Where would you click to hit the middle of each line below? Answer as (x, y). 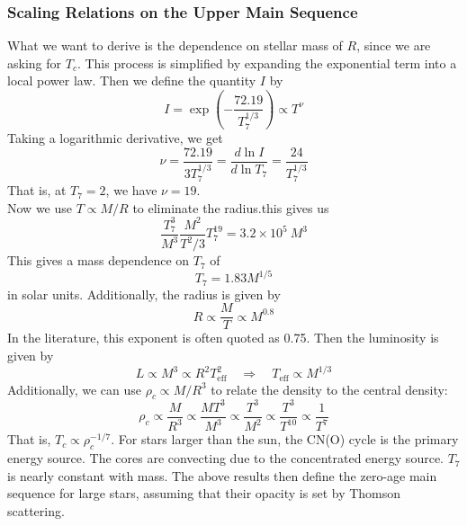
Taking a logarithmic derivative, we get (115, 138)
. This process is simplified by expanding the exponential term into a (267, 62)
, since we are (394, 45)
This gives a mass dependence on (99, 260)
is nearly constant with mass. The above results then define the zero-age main (222, 475)
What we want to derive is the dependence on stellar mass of (175, 45)
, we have (131, 190)
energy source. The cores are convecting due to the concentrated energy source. (225, 458)
